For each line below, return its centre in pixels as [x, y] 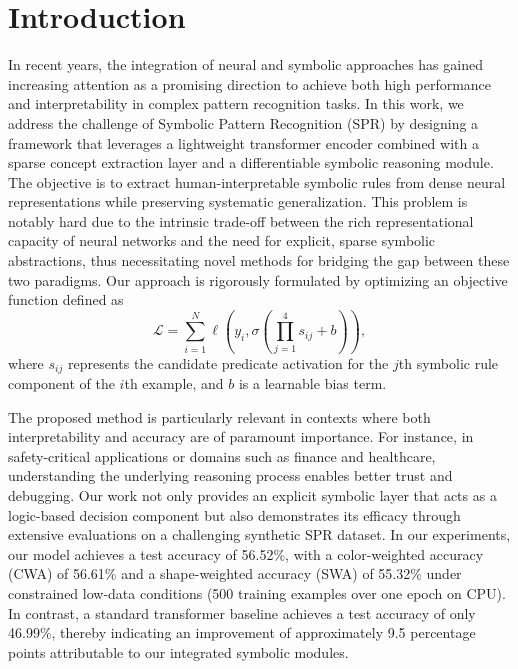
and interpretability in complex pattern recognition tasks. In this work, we [236, 103]
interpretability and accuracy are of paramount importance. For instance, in [241, 436]
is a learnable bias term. [312, 383]
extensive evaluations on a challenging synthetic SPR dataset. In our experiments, [259, 534]
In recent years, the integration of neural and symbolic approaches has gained [245, 64]
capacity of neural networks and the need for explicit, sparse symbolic [222, 240]
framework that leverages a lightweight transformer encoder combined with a [243, 142]
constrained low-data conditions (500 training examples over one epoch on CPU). [257, 593]
